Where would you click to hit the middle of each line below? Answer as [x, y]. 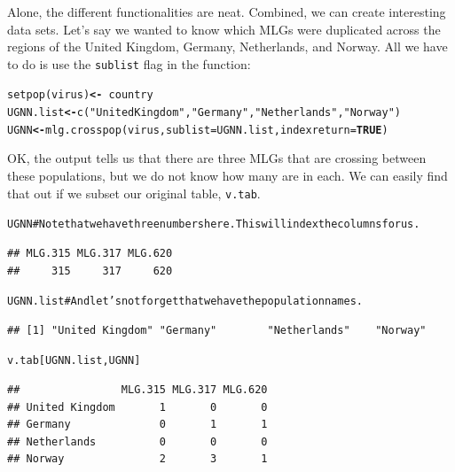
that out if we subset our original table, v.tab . [134, 193]
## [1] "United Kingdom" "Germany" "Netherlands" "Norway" [217, 330]
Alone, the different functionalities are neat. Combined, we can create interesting [227, 12]
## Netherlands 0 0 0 [137, 441]
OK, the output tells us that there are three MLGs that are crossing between [217, 158]
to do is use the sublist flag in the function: [129, 63]
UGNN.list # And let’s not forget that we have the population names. [185, 302]
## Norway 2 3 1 [137, 459]
